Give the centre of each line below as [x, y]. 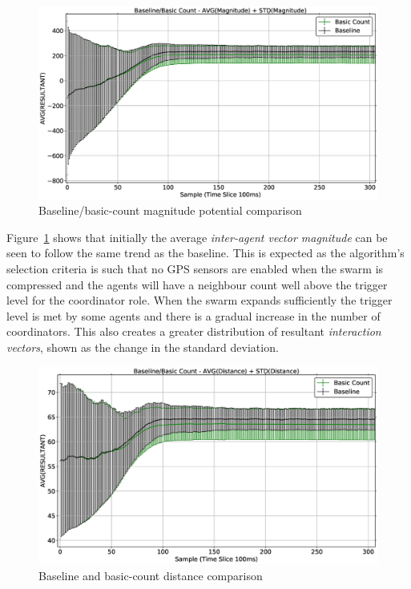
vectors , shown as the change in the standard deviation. [143, 347]
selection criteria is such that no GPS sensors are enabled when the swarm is [195, 268]
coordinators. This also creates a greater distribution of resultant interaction [194, 331]
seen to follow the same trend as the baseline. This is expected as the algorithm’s [205, 253]
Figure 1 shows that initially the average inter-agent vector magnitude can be [197, 237]
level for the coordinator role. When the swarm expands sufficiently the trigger [199, 300]
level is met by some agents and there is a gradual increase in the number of [193, 315]
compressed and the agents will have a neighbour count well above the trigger [197, 284]
